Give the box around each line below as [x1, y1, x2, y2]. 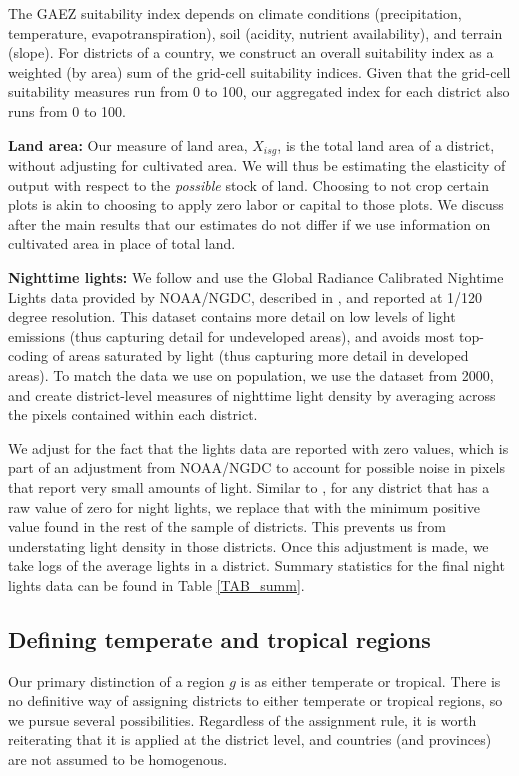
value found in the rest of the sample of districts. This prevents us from [8, 516, 446, 537]
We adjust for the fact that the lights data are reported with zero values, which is [8, 437, 509, 458]
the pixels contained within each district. [8, 404, 258, 425]
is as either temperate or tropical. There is [240, 670, 501, 691]
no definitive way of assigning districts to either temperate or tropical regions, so [8, 690, 503, 711]
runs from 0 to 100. [8, 100, 126, 121]
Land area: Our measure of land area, [8, 134, 248, 155]
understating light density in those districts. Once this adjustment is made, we [8, 535, 489, 556]
